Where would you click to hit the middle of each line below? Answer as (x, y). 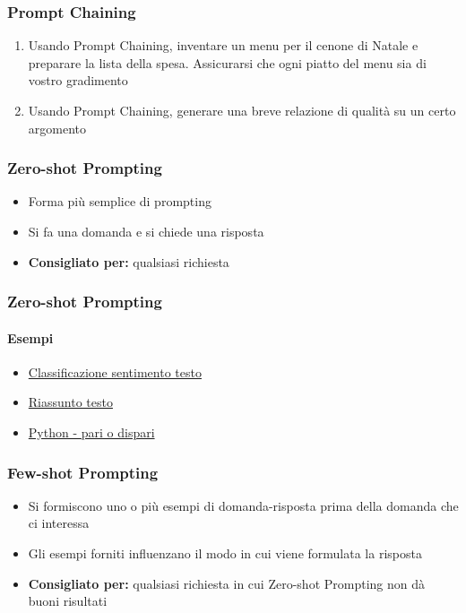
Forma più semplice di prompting (120, 201)
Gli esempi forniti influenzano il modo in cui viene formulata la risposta (225, 553)
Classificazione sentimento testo (115, 371)
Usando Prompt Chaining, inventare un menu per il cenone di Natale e (223, 45)
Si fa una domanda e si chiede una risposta (146, 231)
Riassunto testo (70, 402)
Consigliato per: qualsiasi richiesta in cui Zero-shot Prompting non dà (227, 583)
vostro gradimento (78, 80)
